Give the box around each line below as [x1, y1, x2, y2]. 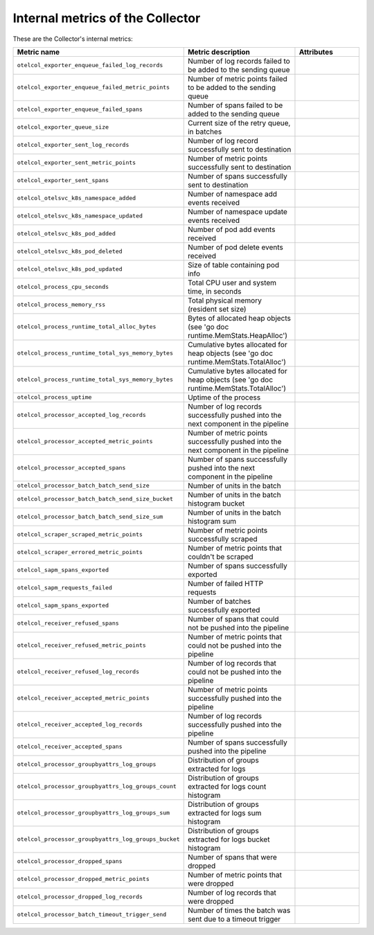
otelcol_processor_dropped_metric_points [17, 875, 150, 883]
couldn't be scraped [187, 551, 253, 561]
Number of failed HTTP [187, 578, 263, 588]
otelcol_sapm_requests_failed [17, 584, 112, 591]
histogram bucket [187, 499, 245, 508]
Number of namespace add [187, 189, 277, 199]
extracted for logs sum [187, 808, 262, 817]
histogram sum [187, 516, 237, 526]
